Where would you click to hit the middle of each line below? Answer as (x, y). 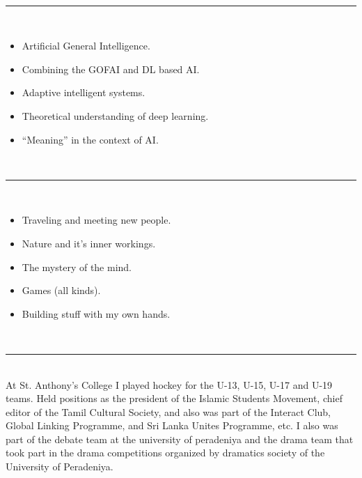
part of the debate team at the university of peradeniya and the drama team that (180, 439)
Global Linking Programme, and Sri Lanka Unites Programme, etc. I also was (172, 425)
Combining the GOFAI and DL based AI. (111, 69)
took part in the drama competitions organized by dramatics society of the (165, 453)
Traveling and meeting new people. (96, 220)
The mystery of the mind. (77, 267)
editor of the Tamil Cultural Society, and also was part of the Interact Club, (168, 411)
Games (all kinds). (61, 290)
